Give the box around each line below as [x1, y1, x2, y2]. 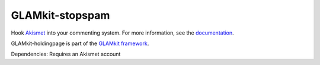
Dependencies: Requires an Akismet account [11, 50, 121, 58]
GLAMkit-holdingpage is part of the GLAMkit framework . [11, 40, 149, 47]
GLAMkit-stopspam [11, 9, 110, 22]
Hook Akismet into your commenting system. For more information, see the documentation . [11, 29, 234, 36]
